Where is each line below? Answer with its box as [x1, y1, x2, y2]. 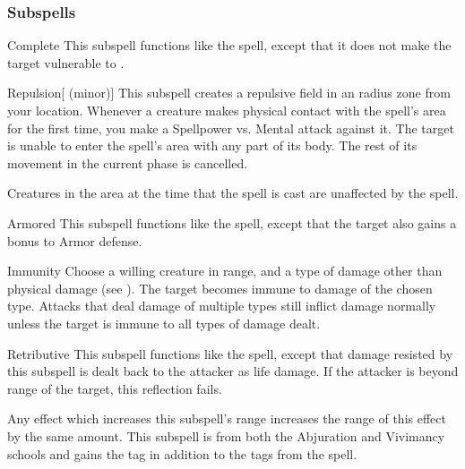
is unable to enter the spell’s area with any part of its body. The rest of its [7, 136, 418, 155]
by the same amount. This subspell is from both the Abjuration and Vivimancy [7, 426, 445, 445]
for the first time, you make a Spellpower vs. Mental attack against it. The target [7, 118, 454, 137]
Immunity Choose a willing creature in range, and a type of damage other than [7, 261, 443, 280]
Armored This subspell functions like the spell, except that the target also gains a [7, 213, 457, 232]
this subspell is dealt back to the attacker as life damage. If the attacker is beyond [7, 362, 459, 380]
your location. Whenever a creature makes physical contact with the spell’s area [7, 101, 446, 119]
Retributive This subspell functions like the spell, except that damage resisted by [7, 344, 453, 362]
